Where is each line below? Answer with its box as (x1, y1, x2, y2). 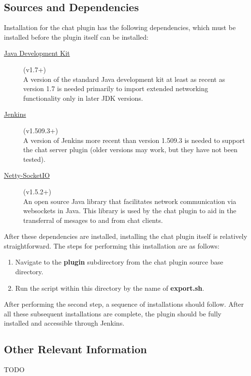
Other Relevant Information (4, 342, 147, 357)
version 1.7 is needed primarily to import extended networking (23, 83, 208, 94)
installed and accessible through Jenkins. (4, 318, 125, 328)
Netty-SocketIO (4, 170, 50, 180)
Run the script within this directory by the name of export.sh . (15, 282, 205, 293)
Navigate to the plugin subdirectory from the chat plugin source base (15, 257, 223, 267)
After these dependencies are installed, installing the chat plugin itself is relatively (4, 231, 248, 241)
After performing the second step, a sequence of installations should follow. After (4, 299, 244, 309)
